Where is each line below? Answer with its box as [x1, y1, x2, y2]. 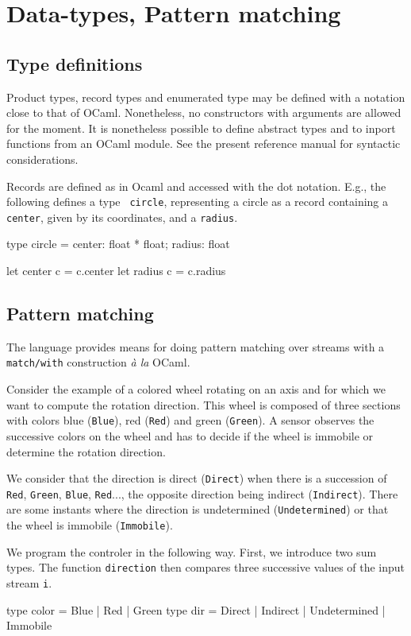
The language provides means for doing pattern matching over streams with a [6, 338, 385, 355]
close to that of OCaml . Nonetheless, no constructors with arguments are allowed [6, 104, 401, 121]
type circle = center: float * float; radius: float [6, 235, 230, 252]
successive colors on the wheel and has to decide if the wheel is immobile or [6, 427, 374, 444]
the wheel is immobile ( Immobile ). [6, 517, 173, 533]
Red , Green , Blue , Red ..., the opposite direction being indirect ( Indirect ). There [6, 485, 398, 502]
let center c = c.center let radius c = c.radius [6, 262, 226, 279]
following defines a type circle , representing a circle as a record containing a [6, 193, 389, 210]
